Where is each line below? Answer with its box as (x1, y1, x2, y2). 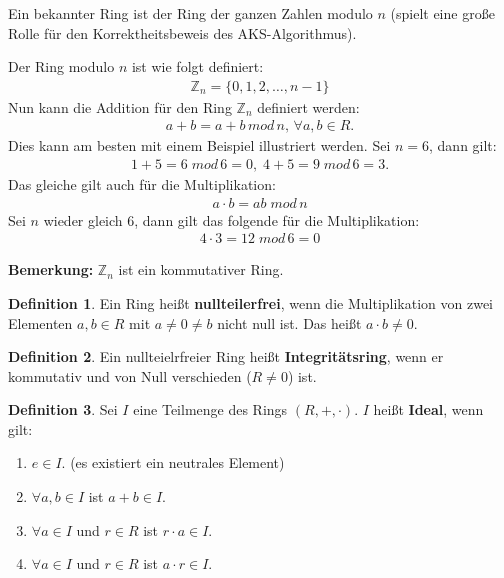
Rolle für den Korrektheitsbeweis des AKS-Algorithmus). (8, 22, 357, 43)
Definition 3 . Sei (8, 399, 118, 420)
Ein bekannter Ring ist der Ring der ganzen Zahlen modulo (8, 3, 373, 23)
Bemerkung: (8, 259, 94, 280)
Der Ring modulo (8, 56, 115, 77)
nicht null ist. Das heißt (217, 312, 362, 333)
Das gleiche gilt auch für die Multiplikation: (8, 174, 276, 195)
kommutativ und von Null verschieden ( (8, 365, 252, 386)
